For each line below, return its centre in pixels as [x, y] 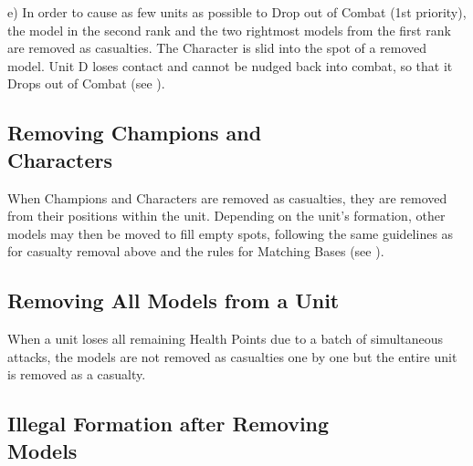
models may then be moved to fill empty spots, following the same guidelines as [231, 233]
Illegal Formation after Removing [168, 424]
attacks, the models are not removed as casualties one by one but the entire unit [232, 356]
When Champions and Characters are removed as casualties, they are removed [227, 197]
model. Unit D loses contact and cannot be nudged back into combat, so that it [230, 65]
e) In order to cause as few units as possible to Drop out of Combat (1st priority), [237, 12]
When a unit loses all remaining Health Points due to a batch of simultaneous [226, 339]
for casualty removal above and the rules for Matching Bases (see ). [196, 251]
